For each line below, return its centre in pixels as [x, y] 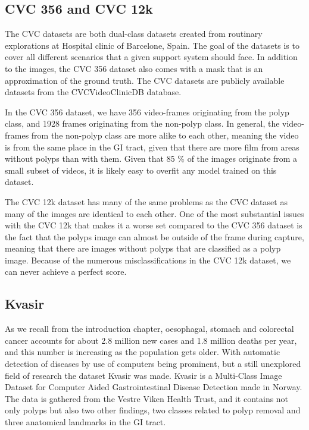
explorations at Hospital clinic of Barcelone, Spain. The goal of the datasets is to [152, 45]
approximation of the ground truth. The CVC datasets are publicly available [145, 80]
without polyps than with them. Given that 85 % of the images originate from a [151, 158]
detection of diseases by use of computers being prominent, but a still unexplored [153, 364]
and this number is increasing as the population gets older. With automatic [143, 352]
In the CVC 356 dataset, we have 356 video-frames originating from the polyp [147, 112]
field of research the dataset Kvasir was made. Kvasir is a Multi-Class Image [143, 375]
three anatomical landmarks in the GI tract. [85, 422]
